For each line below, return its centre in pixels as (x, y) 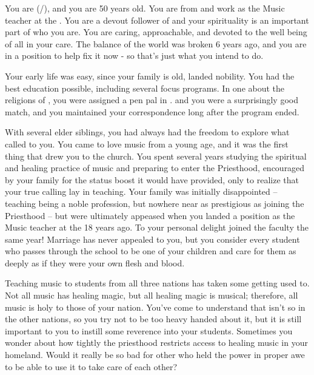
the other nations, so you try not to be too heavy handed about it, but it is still (153, 319)
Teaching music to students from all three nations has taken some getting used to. (157, 283)
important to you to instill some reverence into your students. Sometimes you (149, 330)
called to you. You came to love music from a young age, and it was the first (147, 144)
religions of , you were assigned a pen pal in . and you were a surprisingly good (152, 100)
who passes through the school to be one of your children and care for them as (151, 251)
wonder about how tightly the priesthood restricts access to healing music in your (156, 343)
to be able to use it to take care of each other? (91, 366)
